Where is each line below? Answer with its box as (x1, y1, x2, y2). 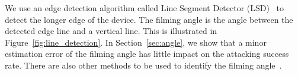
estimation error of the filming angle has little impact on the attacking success (5, 47, 289, 60)
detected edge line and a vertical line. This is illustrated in (5, 25, 217, 37)
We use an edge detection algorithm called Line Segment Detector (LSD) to (5, 2, 284, 13)
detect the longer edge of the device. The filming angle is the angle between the (5, 13, 293, 25)
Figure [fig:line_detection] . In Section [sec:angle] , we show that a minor (5, 36, 267, 48)
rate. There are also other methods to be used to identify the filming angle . (5, 59, 282, 71)
